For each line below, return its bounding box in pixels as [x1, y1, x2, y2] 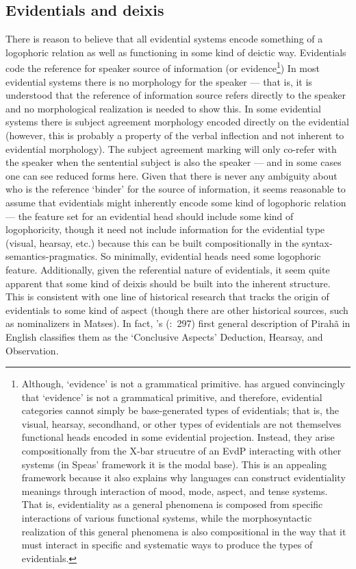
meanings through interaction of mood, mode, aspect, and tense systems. [21, 483, 328, 498]
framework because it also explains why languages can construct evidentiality [21, 470, 346, 485]
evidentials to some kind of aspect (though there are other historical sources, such [5, 302, 348, 317]
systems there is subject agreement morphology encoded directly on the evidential [5, 114, 349, 129]
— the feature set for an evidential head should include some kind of [5, 208, 294, 223]
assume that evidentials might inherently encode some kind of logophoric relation [5, 195, 346, 209]
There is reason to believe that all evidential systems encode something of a [5, 32, 323, 46]
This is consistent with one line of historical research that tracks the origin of [5, 289, 329, 304]
